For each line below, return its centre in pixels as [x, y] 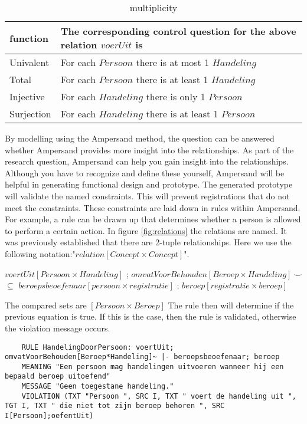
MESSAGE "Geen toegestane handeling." [98, 387]
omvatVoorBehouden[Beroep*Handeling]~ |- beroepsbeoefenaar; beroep [142, 357]
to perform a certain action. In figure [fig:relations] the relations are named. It [146, 230]
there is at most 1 [173, 62]
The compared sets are [46, 305]
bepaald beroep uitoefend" [58, 377]
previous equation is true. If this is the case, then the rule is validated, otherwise [151, 316]
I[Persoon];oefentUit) [49, 416]
